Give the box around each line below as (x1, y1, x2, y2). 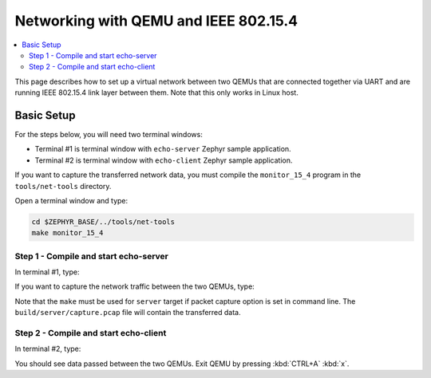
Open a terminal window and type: (14, 195, 129, 205)
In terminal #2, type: (14, 344, 81, 354)
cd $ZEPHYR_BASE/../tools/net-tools (31, 217, 176, 226)
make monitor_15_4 (31, 228, 104, 238)
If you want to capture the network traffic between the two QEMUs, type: (14, 282, 255, 291)
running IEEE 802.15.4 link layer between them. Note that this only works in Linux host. (14, 88, 299, 97)
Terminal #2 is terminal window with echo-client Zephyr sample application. (34, 156, 293, 165)
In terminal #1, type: (14, 267, 80, 277)
